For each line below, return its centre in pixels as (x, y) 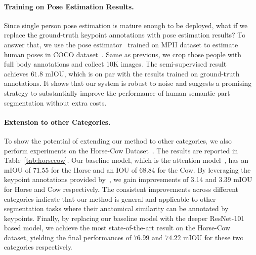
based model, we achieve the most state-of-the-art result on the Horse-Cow (117, 228)
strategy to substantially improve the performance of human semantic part (117, 92)
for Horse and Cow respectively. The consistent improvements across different (121, 189)
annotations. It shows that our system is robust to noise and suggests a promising (128, 83)
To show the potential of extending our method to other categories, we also (118, 140)
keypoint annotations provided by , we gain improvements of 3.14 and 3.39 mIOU (128, 179)
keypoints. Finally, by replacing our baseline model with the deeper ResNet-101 (124, 218)
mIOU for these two (213, 237)
